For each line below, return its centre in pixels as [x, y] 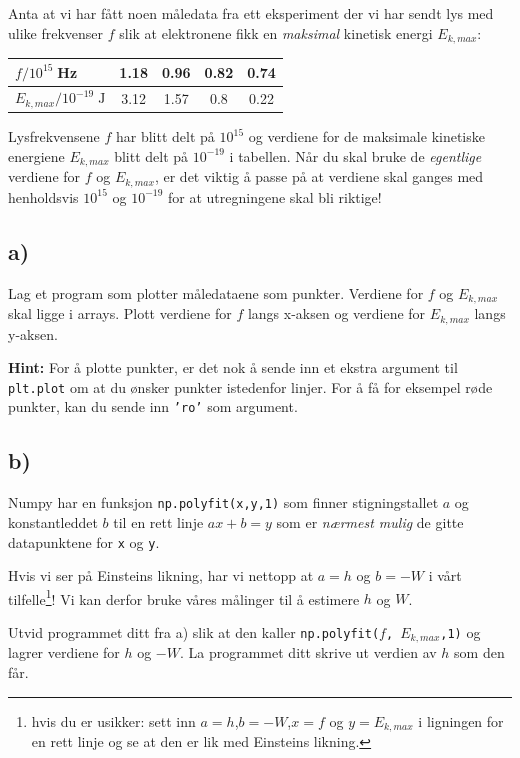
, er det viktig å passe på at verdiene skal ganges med [319, 176]
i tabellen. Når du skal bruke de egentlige [355, 155]
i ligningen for [461, 720]
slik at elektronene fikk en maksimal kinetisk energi [276, 32]
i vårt [445, 575]
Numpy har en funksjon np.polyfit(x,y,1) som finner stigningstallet [223, 502]
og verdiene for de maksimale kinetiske [366, 136]
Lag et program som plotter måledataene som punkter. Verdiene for [216, 292]
